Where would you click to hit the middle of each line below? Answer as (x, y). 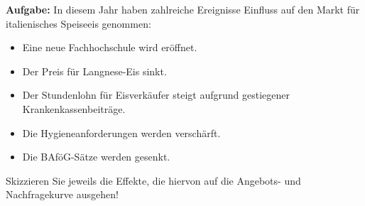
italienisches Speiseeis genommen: (78, 23)
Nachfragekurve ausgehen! (62, 194)
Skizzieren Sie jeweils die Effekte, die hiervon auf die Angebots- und (153, 180)
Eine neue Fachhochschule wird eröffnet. (110, 47)
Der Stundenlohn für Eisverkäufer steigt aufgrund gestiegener (156, 95)
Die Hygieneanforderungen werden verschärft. (121, 132)
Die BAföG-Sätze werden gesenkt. (96, 157)
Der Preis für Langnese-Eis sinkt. (94, 71)
